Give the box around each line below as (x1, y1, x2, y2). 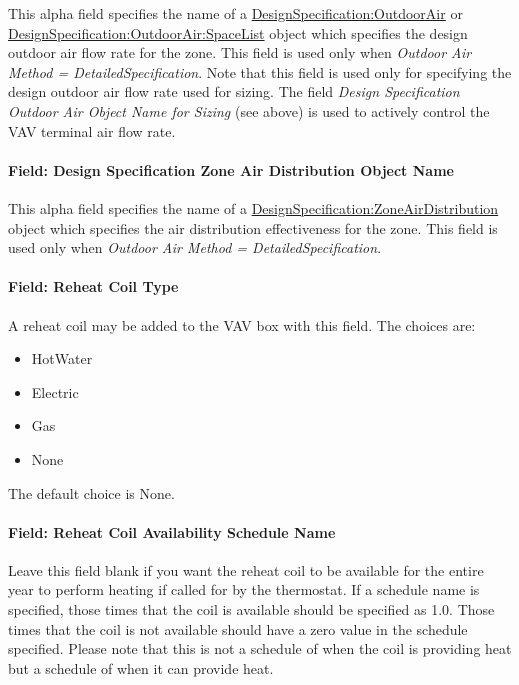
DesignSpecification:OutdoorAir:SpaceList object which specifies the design (8, 22, 468, 43)
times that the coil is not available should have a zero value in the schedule (8, 618, 468, 639)
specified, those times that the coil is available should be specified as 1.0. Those (8, 599, 495, 620)
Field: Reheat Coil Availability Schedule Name (8, 521, 336, 542)
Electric (31, 381, 79, 402)
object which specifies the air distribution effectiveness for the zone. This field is (8, 217, 498, 238)
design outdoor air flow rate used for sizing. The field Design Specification (8, 81, 460, 102)
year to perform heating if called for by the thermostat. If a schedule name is (8, 579, 480, 600)
